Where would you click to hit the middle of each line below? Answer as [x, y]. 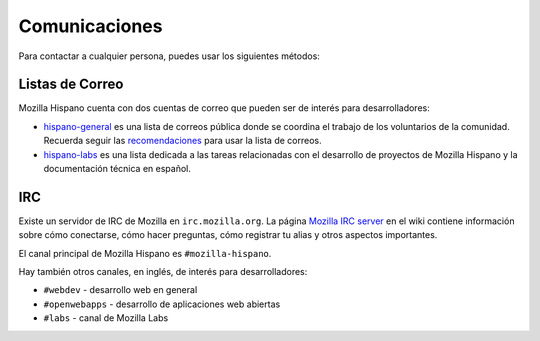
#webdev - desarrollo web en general [120, 290]
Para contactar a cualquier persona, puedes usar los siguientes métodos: [169, 56]
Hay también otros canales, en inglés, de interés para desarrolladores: [163, 272]
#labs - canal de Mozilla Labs [106, 318]
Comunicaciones [90, 26]
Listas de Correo [71, 84]
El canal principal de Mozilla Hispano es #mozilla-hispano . [145, 253]
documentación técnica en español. [117, 169]
